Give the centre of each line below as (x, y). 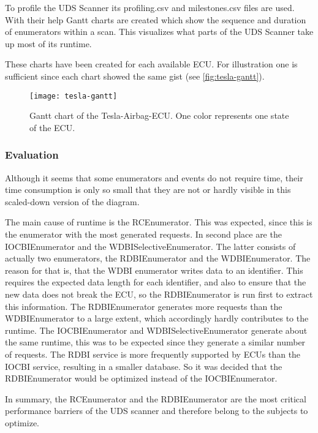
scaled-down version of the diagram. (72, 201)
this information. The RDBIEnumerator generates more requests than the (144, 306)
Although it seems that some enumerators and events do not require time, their (154, 177)
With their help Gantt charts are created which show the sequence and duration (156, 19)
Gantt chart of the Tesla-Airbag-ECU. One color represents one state (159, 115)
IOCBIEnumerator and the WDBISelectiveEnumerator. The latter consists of (150, 246)
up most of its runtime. (48, 43)
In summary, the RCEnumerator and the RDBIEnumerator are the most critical (156, 398)
